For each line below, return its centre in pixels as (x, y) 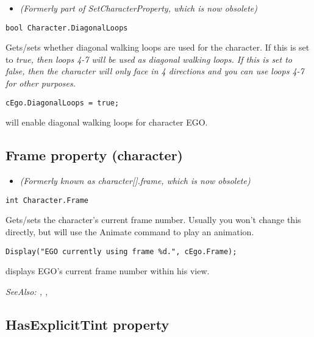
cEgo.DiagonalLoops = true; (62, 103)
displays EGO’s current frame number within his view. (108, 271)
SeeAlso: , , (27, 291)
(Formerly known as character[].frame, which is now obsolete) (135, 181)
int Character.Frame (47, 200)
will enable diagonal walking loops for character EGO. (107, 122)
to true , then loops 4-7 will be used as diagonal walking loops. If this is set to (149, 59)
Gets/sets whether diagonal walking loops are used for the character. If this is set (158, 47)
